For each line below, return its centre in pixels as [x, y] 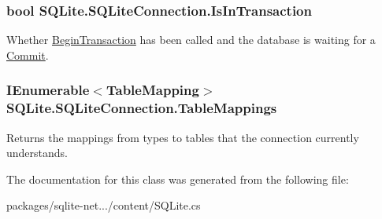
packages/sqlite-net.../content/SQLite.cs [104, 205]
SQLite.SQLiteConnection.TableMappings [142, 108]
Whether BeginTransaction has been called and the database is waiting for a [191, 40]
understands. [37, 153]
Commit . [28, 55]
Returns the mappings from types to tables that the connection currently [183, 137]
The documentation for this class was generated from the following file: [178, 179]
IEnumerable [48, 90]
